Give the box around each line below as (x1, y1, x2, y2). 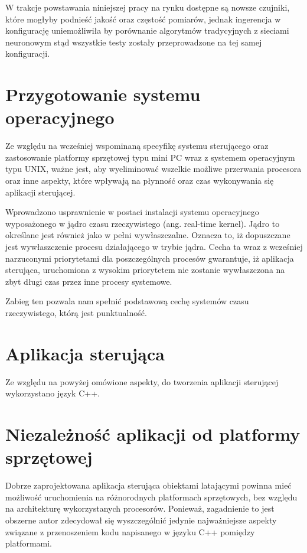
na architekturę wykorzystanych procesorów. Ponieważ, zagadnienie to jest (5, 502, 275, 515)
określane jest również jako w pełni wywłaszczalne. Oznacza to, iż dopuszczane (5, 229, 290, 241)
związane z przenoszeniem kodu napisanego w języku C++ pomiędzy (5, 525, 255, 538)
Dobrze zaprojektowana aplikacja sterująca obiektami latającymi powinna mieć (5, 479, 292, 492)
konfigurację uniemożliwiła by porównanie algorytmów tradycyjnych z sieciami (5, 24, 289, 37)
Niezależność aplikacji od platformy (5, 422, 301, 446)
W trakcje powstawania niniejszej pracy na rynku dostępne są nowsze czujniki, (5, 1, 290, 13)
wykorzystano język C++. (5, 387, 100, 399)
